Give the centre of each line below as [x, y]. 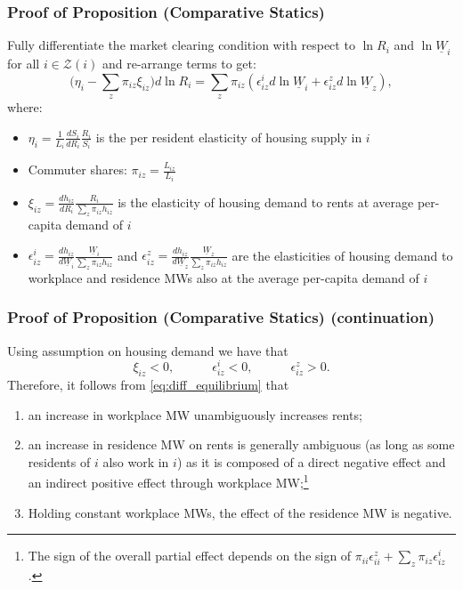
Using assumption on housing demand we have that [148, 350]
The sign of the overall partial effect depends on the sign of [190, 556]
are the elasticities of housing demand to [342, 255]
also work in [136, 461]
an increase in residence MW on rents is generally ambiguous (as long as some [241, 444]
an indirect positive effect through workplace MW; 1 [168, 481]
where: [25, 107]
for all [24, 64]
